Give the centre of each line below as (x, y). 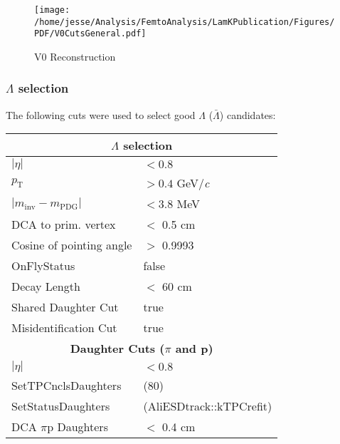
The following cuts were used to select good (101, 114)
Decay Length (46, 286)
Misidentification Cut (64, 328)
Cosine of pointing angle (72, 245)
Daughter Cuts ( (117, 349)
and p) (194, 349)
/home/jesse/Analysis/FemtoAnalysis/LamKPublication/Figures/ (185, 22)
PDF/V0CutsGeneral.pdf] (90, 34)
